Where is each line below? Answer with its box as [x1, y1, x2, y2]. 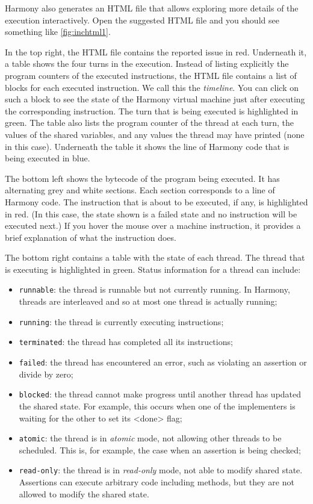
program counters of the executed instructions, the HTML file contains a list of [5, 69, 297, 81]
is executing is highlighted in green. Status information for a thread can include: [5, 263, 301, 275]
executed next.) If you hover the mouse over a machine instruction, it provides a [5, 219, 301, 232]
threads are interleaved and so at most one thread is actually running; [19, 295, 277, 308]
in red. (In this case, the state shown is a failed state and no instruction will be [5, 207, 297, 220]
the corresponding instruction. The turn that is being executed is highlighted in [5, 104, 299, 117]
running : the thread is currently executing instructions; [19, 315, 224, 328]
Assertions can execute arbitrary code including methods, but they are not [19, 476, 294, 488]
